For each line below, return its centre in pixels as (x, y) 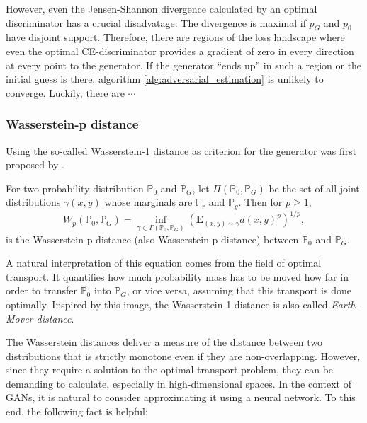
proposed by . (35, 164)
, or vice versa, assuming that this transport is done (239, 290)
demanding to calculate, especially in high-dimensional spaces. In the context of (179, 383)
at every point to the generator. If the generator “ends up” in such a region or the (184, 65)
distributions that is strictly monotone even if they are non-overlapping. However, (183, 355)
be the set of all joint (314, 188)
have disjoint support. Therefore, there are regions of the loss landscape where (175, 37)
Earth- (345, 304)
